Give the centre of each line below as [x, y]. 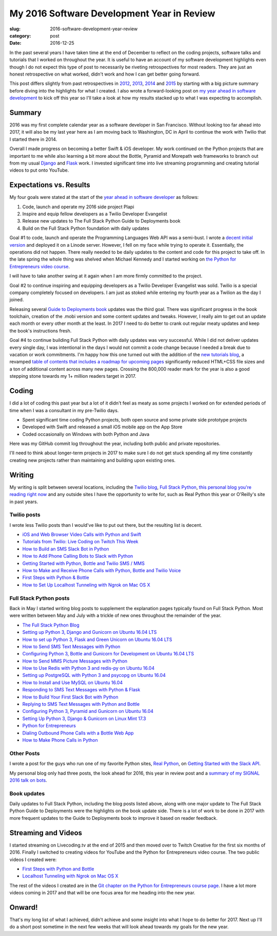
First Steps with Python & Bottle [56, 578]
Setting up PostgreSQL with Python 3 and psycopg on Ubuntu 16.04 [94, 675]
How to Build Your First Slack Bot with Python [70, 697]
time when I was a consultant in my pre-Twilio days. [64, 410]
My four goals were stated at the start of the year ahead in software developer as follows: [104, 197]
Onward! [24, 907]
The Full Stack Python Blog [51, 625]
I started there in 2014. [33, 139]
